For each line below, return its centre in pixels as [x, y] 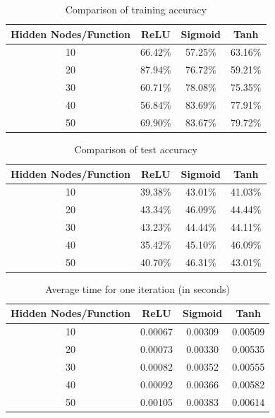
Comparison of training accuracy [136, 9]
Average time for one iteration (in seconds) [137, 288]
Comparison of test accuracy [136, 149]
